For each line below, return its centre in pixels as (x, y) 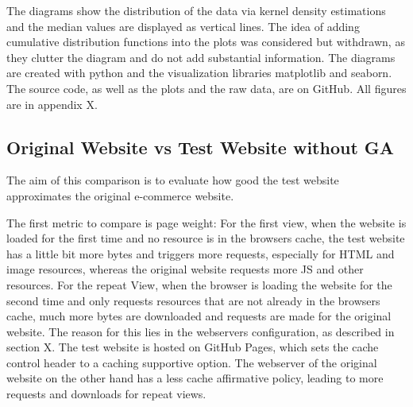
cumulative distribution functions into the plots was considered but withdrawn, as (206, 42)
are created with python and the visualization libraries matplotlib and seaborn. (199, 73)
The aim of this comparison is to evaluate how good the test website (173, 180)
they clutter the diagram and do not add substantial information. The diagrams (201, 57)
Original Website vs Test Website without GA (201, 147)
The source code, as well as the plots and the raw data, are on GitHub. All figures (206, 88)
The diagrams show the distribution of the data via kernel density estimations (196, 10)
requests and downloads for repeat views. (106, 394)
